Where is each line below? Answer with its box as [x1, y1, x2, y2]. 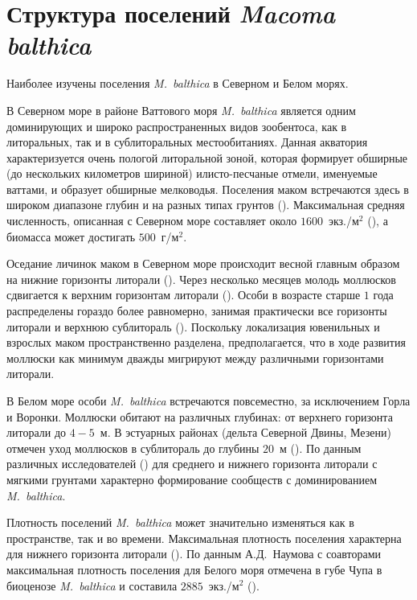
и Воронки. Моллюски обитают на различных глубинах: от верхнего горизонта [6, 408, 393, 425]
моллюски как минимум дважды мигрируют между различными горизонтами [6, 349, 384, 366]
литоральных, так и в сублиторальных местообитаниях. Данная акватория [6, 134, 368, 150]
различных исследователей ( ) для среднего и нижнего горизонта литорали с [6, 455, 378, 472]
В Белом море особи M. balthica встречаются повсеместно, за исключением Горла [6, 392, 411, 409]
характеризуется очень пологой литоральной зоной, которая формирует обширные [6, 149, 408, 166]
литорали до [6, 424, 67, 441]
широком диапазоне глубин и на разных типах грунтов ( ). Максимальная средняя [6, 196, 405, 213]
